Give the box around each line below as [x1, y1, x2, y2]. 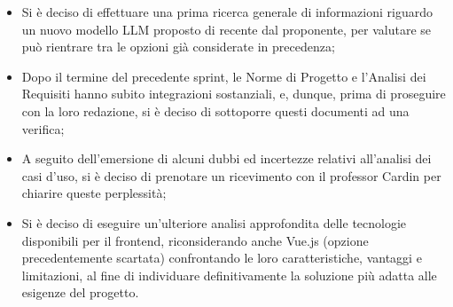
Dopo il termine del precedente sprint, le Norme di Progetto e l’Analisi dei [21, 67, 426, 85]
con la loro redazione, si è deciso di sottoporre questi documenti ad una [21, 101, 410, 120]
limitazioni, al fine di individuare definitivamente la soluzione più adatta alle [21, 265, 437, 284]
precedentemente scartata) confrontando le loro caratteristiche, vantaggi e [21, 248, 422, 267]
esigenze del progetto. [21, 283, 139, 302]
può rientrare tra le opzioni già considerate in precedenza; [21, 37, 335, 56]
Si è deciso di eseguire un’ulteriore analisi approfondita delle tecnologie [21, 213, 407, 232]
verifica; [21, 119, 65, 138]
